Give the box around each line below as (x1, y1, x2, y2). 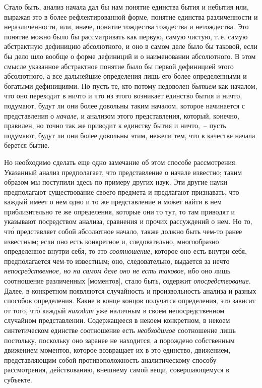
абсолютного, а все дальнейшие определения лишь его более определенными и (4, 71, 247, 81)
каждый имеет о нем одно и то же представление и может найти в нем (4, 196, 222, 207)
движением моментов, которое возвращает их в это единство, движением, (4, 345, 231, 355)
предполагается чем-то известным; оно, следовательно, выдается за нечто (4, 255, 230, 266)
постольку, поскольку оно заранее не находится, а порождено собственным (4, 335, 235, 345)
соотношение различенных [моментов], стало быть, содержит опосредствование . (4, 275, 251, 286)
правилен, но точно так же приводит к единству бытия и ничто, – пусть (4, 120, 226, 131)
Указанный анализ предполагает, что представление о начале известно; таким (4, 167, 242, 177)
